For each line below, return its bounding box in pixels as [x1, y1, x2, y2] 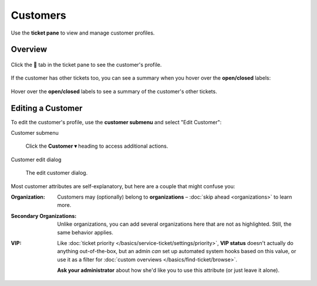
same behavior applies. [57, 229, 114, 236]
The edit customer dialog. [25, 169, 88, 176]
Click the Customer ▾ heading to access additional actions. [25, 142, 168, 149]
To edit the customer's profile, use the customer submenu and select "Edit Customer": [11, 118, 222, 125]
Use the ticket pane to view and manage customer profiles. [11, 29, 155, 36]
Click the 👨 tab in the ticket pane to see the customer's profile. [11, 61, 162, 68]
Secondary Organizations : [11, 212, 77, 219]
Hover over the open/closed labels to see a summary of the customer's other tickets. [11, 88, 217, 95]
